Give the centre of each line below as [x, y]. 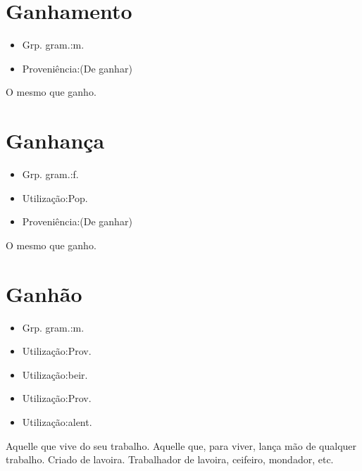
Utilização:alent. [57, 421]
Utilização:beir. [55, 374]
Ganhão [44, 293]
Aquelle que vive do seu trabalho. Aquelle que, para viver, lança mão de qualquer [181, 445]
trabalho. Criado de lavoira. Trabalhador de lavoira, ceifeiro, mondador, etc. [170, 459]
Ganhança [55, 140]
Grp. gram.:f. [50, 174]
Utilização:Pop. [55, 197]
